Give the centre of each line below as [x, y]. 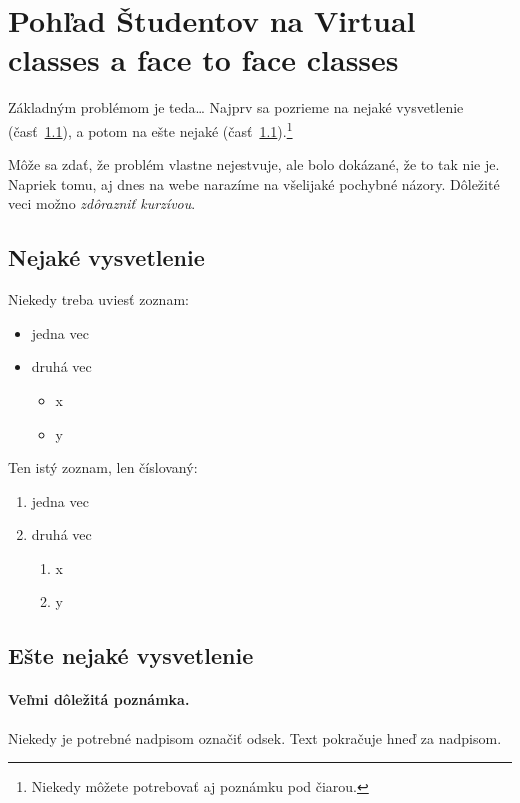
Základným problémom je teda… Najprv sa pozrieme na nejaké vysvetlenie [236, 107]
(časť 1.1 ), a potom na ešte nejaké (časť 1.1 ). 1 [150, 129]
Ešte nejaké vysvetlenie [131, 655]
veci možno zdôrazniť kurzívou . [102, 203]
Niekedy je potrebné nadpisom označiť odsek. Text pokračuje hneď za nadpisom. [255, 737]
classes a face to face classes [203, 59]
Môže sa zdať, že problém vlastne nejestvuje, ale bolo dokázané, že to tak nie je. [254, 164]
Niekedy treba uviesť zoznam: [98, 299]
